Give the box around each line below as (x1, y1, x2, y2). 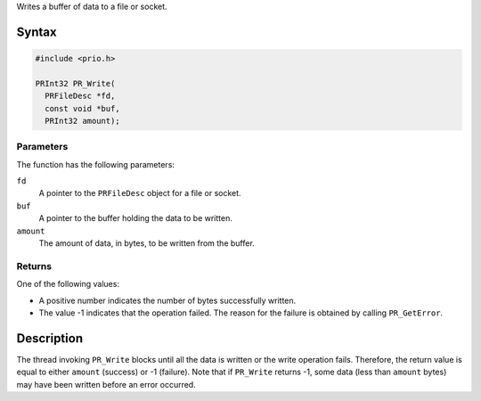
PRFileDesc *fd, (45, 91, 116, 102)
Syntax (16, 24, 57, 39)
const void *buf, (45, 103, 120, 113)
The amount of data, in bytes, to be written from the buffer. (38, 238, 256, 249)
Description (16, 331, 84, 346)
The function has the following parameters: (16, 159, 175, 169)
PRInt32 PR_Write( (35, 78, 116, 88)
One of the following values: (16, 279, 120, 290)
